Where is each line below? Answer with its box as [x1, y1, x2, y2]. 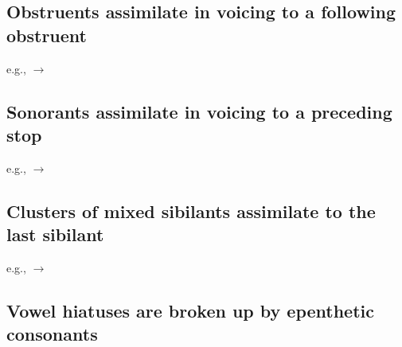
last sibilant [6, 222, 104, 247]
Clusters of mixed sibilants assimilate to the [6, 198, 376, 223]
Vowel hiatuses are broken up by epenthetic [6, 298, 374, 322]
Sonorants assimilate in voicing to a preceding [6, 99, 392, 123]
